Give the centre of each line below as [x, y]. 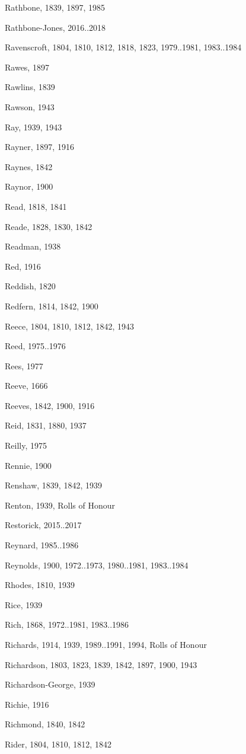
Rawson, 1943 [30, 106]
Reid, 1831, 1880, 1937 [46, 425]
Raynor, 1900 [29, 186]
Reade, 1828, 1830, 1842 [49, 226]
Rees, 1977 [24, 365]
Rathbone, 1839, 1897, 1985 [55, 7]
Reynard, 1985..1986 [42, 545]
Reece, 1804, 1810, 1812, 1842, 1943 [69, 326]
